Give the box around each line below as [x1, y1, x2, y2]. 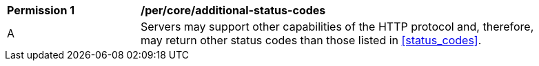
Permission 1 [7, 3, 75, 17]
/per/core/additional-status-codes [141, 3, 326, 17]
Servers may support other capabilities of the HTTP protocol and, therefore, [141, 20, 534, 33]
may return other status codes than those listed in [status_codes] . [141, 33, 482, 47]
